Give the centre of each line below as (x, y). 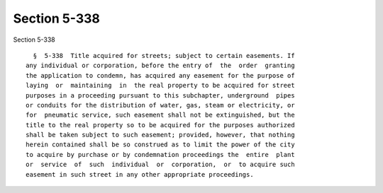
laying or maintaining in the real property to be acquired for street (160, 86)
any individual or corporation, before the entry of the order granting (160, 66)
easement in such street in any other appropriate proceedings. (140, 174)
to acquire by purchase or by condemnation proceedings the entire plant (160, 154)
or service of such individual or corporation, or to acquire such (160, 165)
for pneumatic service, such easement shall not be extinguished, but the (160, 115)
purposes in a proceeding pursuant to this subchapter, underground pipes (160, 95)
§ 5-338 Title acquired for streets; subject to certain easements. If (164, 55)
